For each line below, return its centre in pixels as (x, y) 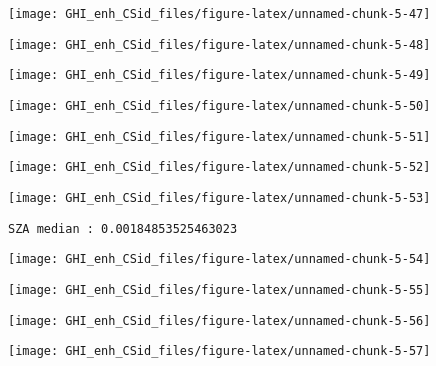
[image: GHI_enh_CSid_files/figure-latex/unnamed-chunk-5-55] (219, 289)
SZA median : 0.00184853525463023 (123, 228)
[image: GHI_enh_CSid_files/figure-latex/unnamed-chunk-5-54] (219, 259)
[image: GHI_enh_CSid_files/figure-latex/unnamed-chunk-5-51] (219, 136)
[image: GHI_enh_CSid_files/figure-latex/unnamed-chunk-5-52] (219, 167)
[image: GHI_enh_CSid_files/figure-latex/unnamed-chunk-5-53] (219, 197)
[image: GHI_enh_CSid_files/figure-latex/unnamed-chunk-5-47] (219, 14)
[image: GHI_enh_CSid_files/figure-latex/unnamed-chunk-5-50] (219, 105)
